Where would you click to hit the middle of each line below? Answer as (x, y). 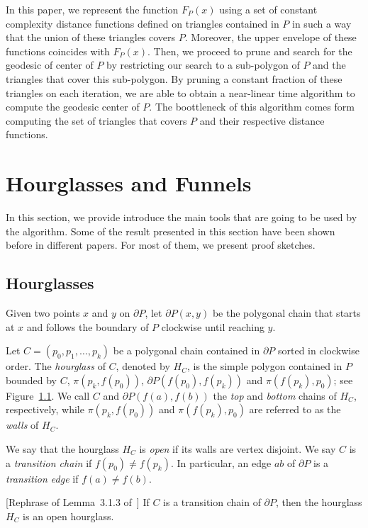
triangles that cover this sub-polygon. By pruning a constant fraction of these (174, 78)
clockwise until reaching (213, 326)
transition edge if (42, 478)
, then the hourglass (319, 502)
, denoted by (143, 366)
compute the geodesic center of (73, 107)
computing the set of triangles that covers (96, 120)
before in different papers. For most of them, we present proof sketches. (161, 245)
